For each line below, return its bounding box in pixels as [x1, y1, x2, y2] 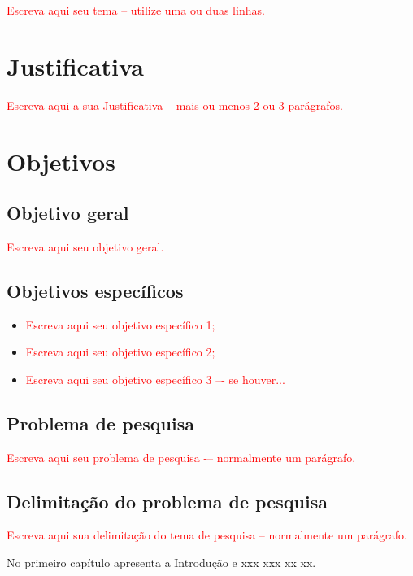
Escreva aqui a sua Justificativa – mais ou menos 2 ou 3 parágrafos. [7, 96, 343, 113]
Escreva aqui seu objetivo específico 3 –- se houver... [25, 370, 285, 387]
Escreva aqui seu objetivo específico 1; [25, 316, 215, 333]
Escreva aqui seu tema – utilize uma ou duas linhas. [7, 2, 265, 18]
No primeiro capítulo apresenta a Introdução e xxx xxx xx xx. [7, 554, 316, 571]
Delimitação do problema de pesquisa [7, 488, 328, 513]
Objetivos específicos [7, 277, 184, 303]
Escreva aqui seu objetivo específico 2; [25, 343, 215, 360]
